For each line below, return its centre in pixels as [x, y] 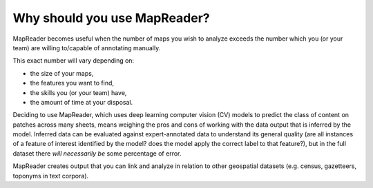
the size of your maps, [62, 73]
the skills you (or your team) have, [78, 92]
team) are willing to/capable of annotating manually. [87, 48]
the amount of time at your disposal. [82, 102]
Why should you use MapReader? [111, 18]
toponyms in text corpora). [51, 176]
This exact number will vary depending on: [74, 61]
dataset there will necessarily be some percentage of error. [97, 153]
